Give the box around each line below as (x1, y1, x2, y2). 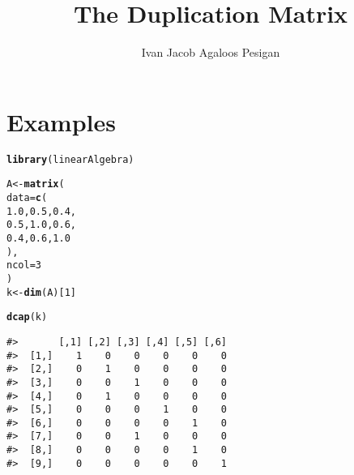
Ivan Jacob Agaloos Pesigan (141, 44, 280, 61)
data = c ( (6, 191, 48, 203)
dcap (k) (6, 311, 48, 323)
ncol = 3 (6, 259, 41, 272)
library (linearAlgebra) (6, 153, 134, 165)
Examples (6, 105, 116, 138)
